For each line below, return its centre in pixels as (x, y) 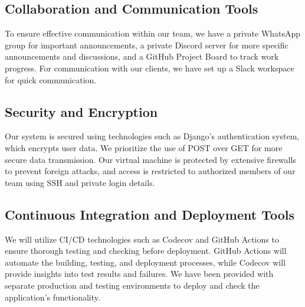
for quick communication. (51, 79)
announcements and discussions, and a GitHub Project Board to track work (142, 56)
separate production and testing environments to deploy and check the (132, 285)
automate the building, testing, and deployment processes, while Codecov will (145, 262)
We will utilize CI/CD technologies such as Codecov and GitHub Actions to (142, 239)
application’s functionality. (53, 297)
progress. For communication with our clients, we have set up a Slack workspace (150, 68)
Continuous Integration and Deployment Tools (150, 214)
